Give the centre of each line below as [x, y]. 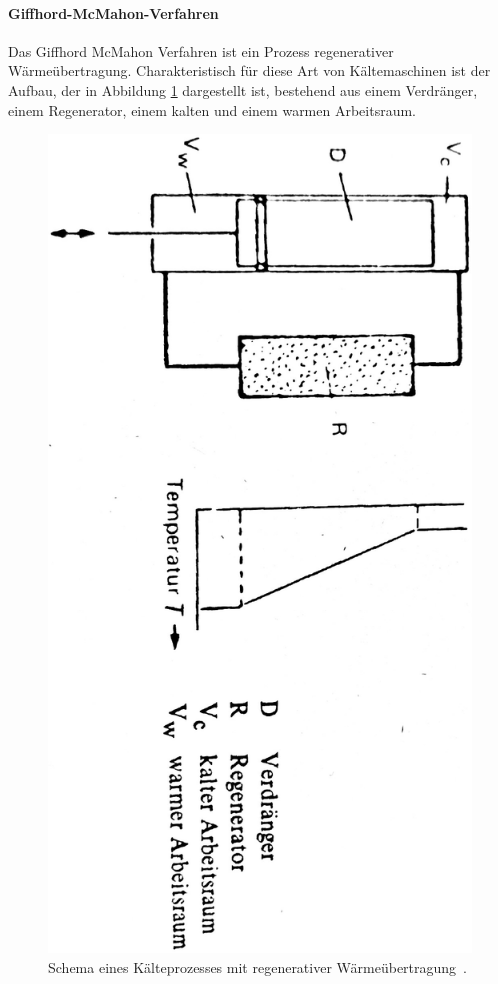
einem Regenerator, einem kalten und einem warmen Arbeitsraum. [212, 109]
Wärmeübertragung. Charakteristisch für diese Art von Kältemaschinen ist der [249, 70]
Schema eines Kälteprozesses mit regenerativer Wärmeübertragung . [258, 966]
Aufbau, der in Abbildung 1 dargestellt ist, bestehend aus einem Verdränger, [243, 89]
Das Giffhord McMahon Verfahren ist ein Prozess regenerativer [201, 50]
